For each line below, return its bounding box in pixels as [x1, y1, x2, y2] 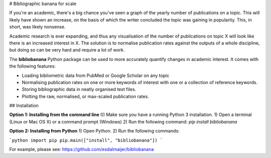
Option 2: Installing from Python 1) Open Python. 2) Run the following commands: [9, 128, 180, 134]
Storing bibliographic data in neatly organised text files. [22, 86, 137, 92]
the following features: [9, 63, 56, 69]
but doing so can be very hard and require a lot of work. [9, 47, 125, 53]
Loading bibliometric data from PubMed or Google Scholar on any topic [22, 72, 170, 78]
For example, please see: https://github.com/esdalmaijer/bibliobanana [9, 146, 154, 152]
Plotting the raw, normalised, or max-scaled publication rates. [22, 93, 149, 99]
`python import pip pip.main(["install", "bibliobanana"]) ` [9, 137, 163, 143]
